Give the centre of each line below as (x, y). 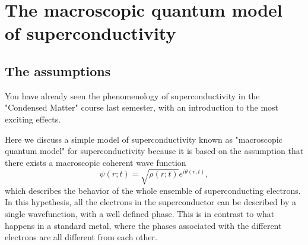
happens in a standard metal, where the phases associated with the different (143, 225)
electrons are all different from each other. (81, 237)
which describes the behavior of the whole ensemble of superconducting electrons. (153, 190)
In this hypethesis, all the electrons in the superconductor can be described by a (151, 202)
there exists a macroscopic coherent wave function (96, 162)
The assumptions (58, 70)
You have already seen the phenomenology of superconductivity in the (132, 95)
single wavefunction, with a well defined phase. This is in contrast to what (140, 214)
